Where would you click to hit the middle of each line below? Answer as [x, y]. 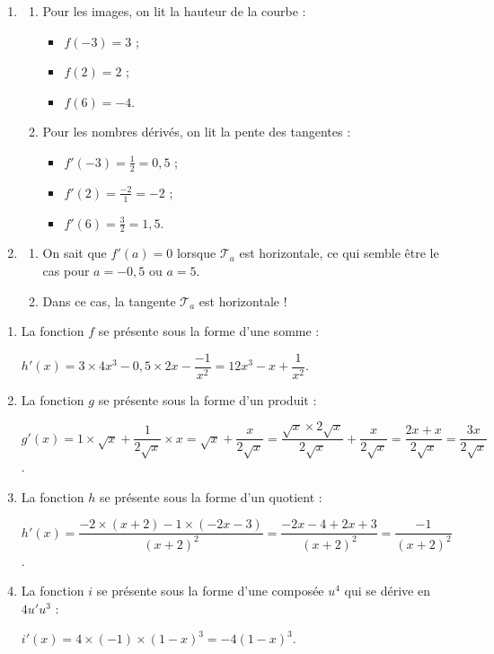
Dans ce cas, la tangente [109, 300]
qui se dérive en [387, 591]
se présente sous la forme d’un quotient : [211, 496]
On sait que [75, 253]
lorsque [196, 253]
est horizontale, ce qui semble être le [339, 253]
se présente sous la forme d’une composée [210, 591]
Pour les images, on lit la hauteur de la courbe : [174, 11]
